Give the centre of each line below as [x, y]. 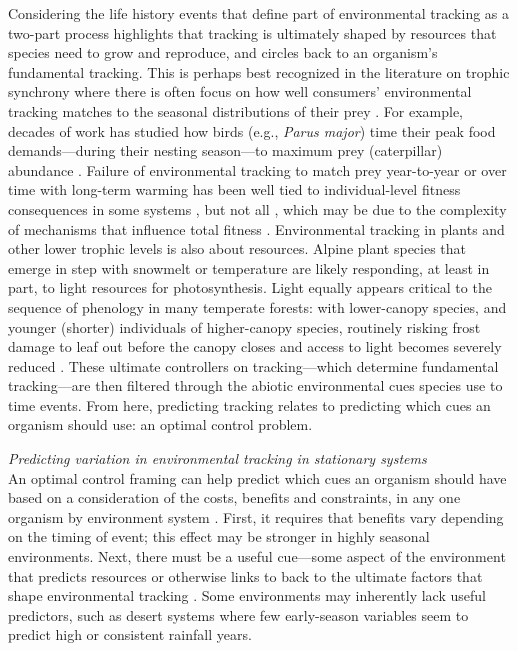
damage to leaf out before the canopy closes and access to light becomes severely [255, 346]
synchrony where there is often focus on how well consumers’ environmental [240, 91]
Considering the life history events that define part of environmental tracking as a [259, 13]
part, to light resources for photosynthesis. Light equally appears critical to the [250, 287]
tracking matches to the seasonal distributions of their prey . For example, [236, 110]
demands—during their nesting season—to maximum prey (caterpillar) [225, 150]
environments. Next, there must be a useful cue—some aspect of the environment [257, 556]
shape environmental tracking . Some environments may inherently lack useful [247, 595]
